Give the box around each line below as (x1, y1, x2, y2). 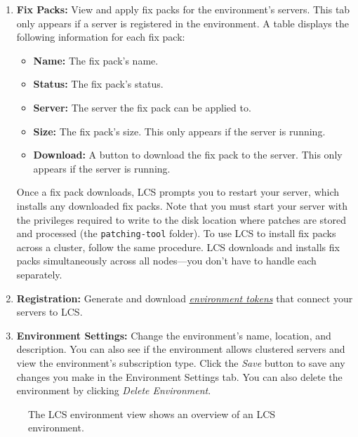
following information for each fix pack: (16, 29, 185, 44)
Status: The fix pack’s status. (33, 76, 164, 91)
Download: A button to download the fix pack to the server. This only (33, 147, 343, 162)
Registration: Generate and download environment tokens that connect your (16, 290, 353, 305)
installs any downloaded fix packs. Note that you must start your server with (16, 198, 347, 213)
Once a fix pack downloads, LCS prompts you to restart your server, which (16, 184, 340, 199)
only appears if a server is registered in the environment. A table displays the (16, 15, 349, 30)
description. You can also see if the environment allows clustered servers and (16, 342, 345, 356)
